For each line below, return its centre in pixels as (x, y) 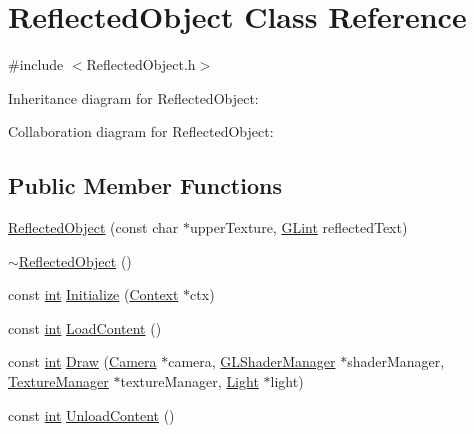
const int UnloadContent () (91, 414)
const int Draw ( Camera (82, 361)
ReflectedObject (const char (93, 227)
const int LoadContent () (85, 327)
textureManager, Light (189, 381)
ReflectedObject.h (141, 64)
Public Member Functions (145, 185)
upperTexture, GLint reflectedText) (298, 227)
